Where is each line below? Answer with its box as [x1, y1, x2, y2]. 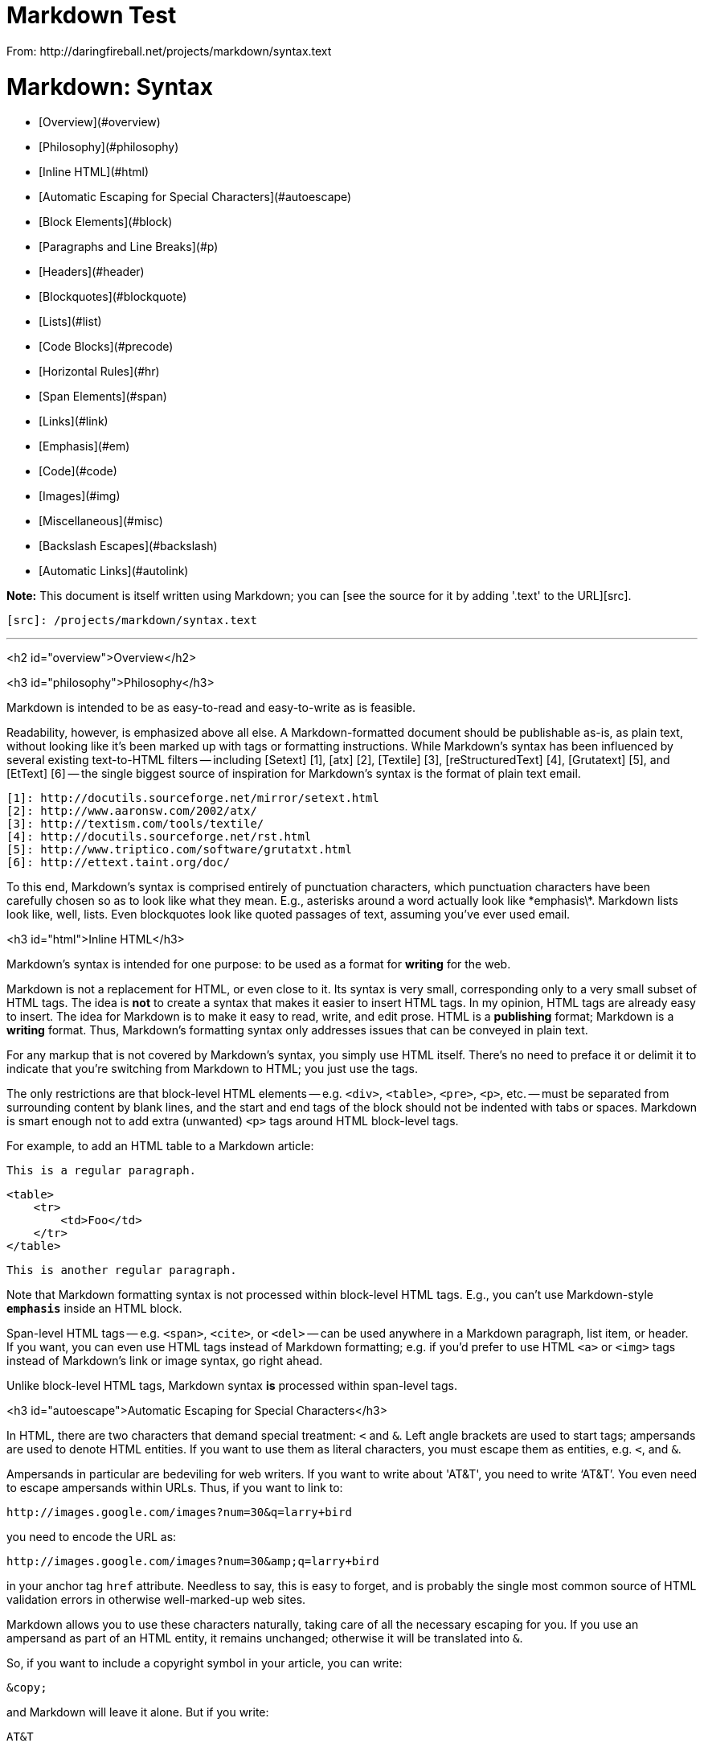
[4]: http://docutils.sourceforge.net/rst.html [6, 830, 312, 844]
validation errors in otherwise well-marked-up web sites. [6, 1593, 306, 1607]
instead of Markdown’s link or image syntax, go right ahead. [6, 1354, 323, 1368]
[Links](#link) [39, 414, 108, 429]
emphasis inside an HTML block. [6, 1301, 182, 1316]
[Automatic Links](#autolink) [39, 564, 189, 578]
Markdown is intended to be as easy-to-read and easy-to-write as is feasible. [6, 701, 415, 715]
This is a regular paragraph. [6, 1164, 197, 1178]
